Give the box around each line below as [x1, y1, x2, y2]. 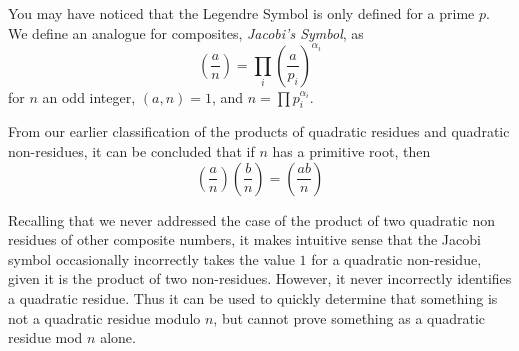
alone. [100, 327, 136, 348]
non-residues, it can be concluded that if [8, 141, 255, 162]
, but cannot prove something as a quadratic [213, 307, 486, 328]
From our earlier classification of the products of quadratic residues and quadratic [8, 121, 510, 142]
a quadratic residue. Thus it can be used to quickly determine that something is [8, 288, 498, 309]
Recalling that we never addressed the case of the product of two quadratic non [8, 209, 496, 230]
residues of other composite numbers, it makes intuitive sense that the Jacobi [8, 229, 481, 250]
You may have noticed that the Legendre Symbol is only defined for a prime [8, 3, 475, 23]
